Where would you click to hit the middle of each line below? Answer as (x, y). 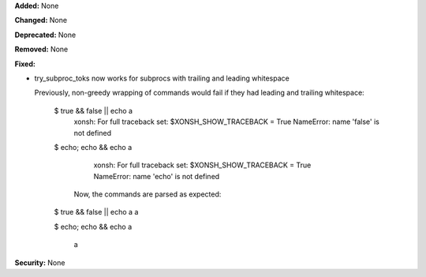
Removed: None (41, 49)
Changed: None (41, 21)
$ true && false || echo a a (96, 212)
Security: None (40, 262)
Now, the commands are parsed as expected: (148, 194)
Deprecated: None (45, 35)
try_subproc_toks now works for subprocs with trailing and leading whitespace (162, 78)
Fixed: (25, 64)
